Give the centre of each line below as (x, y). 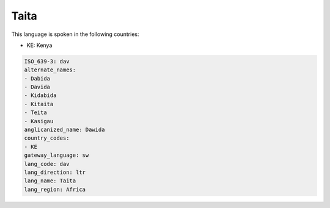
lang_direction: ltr (55, 172)
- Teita (35, 113)
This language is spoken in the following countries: (75, 34)
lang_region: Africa (55, 189)
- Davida (37, 87)
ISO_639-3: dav (47, 61)
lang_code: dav (47, 164)
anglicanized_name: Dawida (64, 130)
